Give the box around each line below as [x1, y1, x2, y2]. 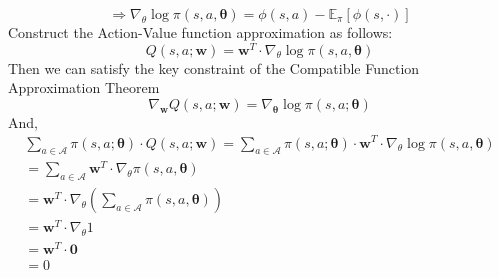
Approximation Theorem [8, 77, 160, 98]
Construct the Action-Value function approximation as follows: [8, 22, 393, 42]
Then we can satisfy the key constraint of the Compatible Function [8, 57, 420, 78]
